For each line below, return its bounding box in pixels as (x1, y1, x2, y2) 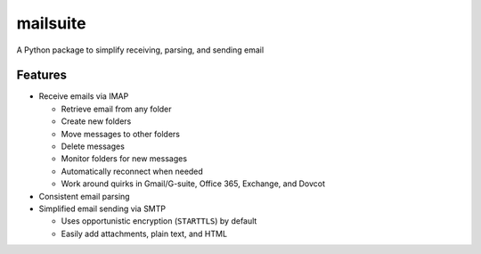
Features (16, 68, 67, 83)
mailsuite (16, 13, 86, 33)
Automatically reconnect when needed (61, 166, 204, 176)
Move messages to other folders (61, 128, 180, 139)
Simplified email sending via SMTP (38, 203, 167, 214)
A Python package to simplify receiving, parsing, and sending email (16, 45, 265, 55)
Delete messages (61, 141, 125, 152)
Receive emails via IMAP (38, 91, 129, 102)
